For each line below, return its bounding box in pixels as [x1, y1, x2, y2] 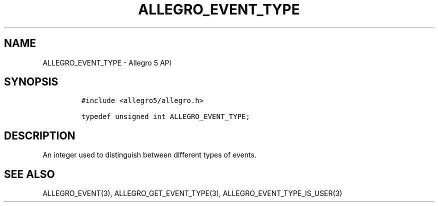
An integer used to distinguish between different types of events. [42, 150, 256, 159]
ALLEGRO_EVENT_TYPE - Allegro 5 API [42, 58, 171, 67]
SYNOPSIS [4, 75, 58, 88]
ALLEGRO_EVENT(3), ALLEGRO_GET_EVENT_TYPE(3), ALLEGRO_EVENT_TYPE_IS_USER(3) [42, 189, 342, 198]
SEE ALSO [4, 167, 55, 180]
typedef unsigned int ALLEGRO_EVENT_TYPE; [81, 112, 250, 121]
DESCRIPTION [4, 129, 75, 142]
